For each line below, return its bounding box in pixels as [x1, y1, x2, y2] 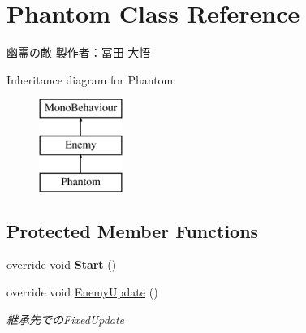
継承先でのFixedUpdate [6, 310, 125, 327]
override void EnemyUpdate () [6, 283, 158, 301]
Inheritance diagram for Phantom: [6, 71, 177, 88]
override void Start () [6, 256, 117, 273]
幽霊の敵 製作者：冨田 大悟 [6, 44, 151, 61]
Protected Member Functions [6, 218, 259, 243]
